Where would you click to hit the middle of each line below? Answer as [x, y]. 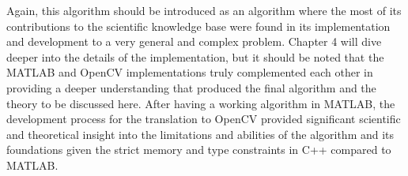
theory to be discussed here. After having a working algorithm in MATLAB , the [201, 103]
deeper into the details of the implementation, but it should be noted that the [195, 56]
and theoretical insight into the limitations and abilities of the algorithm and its [200, 134]
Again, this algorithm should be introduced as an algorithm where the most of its [204, 10]
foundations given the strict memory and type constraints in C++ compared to [199, 150]
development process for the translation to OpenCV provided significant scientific [204, 119]
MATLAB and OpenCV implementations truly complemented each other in [190, 72]
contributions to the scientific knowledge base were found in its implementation [198, 26]
